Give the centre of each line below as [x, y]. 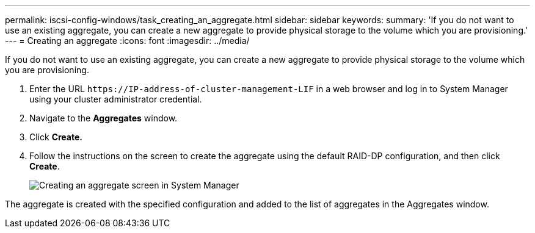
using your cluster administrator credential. [116, 99]
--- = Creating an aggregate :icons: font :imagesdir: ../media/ [127, 41]
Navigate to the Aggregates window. [104, 118]
